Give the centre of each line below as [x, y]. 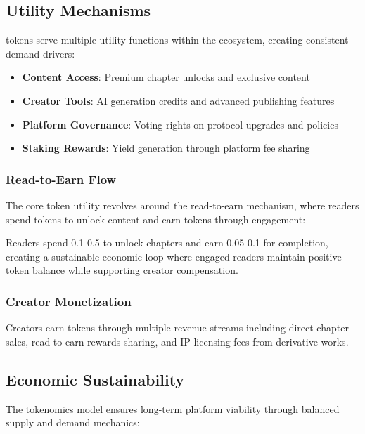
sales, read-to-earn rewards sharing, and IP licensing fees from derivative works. [177, 341]
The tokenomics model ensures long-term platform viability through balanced [173, 408]
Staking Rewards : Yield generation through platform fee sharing [166, 148]
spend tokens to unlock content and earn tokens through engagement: [156, 219]
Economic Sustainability [95, 379]
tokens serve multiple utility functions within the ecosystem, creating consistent [177, 40]
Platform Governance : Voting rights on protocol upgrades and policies [180, 124]
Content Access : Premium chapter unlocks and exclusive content [166, 77]
